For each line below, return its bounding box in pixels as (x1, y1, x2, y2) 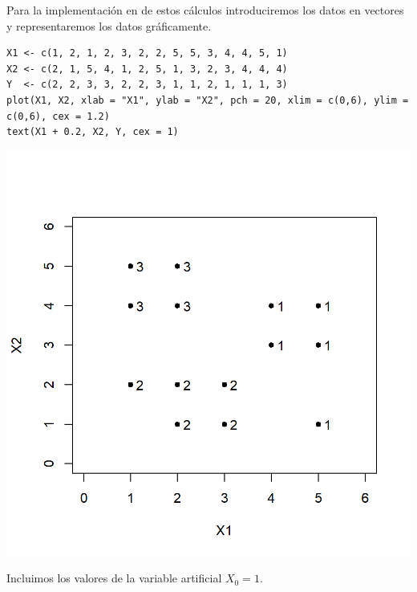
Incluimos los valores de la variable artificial (6, 570, 222, 586)
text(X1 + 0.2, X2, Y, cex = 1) (6, 126, 179, 138)
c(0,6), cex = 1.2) (6, 110, 110, 122)
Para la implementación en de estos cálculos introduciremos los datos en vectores (6, 2, 404, 18)
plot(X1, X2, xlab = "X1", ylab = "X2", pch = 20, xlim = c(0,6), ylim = (6, 94, 409, 106)
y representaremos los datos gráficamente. (6, 17, 212, 34)
